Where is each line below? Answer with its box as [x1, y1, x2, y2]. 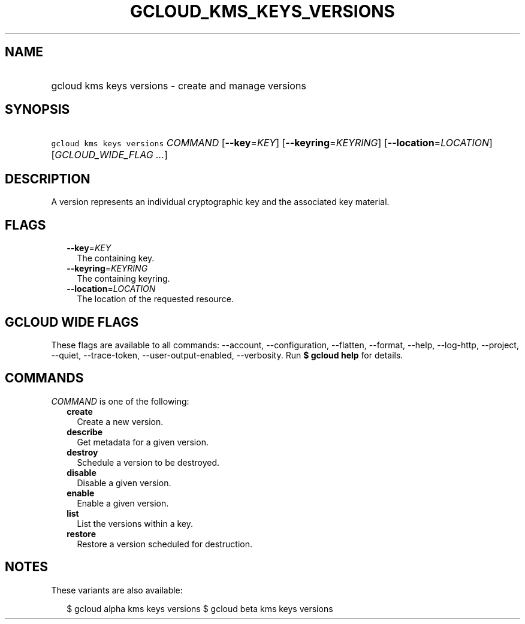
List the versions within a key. [77, 518, 194, 529]
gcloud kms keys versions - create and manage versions [51, 79, 306, 92]
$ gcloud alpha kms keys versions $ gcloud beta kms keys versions [67, 603, 333, 614]
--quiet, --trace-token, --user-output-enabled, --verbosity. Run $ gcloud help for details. [51, 349, 403, 360]
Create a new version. [77, 416, 164, 427]
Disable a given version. [77, 477, 171, 488]
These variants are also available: [51, 584, 183, 595]
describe [67, 426, 103, 437]
